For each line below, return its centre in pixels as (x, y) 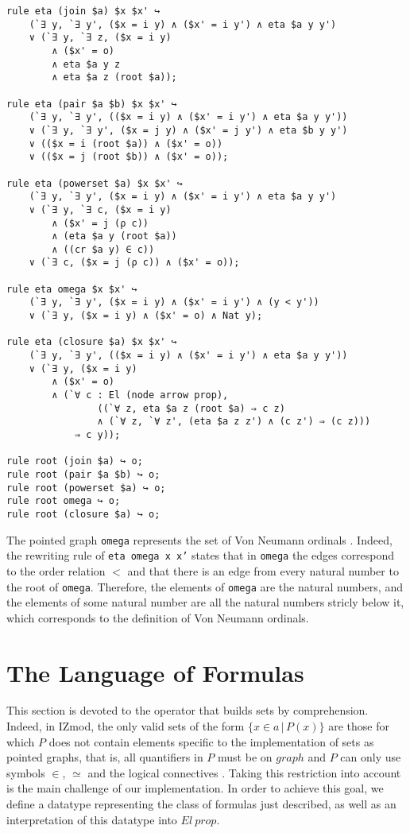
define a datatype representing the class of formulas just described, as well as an (201, 804)
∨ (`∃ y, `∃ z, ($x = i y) (100, 38)
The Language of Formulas (155, 672)
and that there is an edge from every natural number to (263, 570)
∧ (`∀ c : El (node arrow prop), (140, 395)
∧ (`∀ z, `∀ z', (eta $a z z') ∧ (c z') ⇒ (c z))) (234, 422)
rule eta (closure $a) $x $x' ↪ (92, 342)
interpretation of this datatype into (92, 819)
